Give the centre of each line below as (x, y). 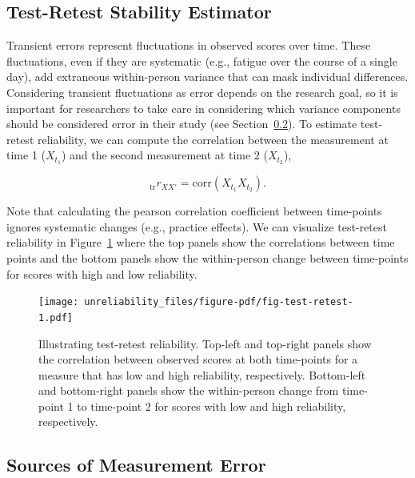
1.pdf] (56, 317)
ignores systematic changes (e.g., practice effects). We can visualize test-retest (197, 226)
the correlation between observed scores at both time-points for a (198, 359)
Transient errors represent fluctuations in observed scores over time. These (189, 45)
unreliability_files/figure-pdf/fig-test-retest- (219, 302)
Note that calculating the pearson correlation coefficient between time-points (194, 211)
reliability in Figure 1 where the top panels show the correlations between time (201, 242)
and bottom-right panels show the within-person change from (189, 390)
